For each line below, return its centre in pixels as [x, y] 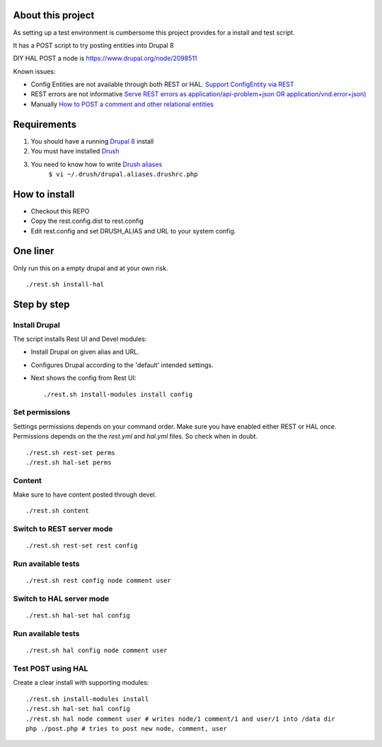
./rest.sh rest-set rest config [82, 546]
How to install [44, 194]
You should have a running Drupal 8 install [92, 141]
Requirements [45, 124]
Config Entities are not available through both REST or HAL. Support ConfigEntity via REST [162, 84]
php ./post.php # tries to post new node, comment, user [127, 729]
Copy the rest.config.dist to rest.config [87, 221]
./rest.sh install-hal [65, 284]
